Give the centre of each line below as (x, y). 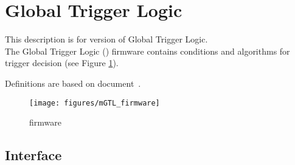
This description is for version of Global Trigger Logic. (106, 39)
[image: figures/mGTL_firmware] (95, 103)
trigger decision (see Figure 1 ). (62, 63)
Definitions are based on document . (73, 83)
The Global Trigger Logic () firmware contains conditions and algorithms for (147, 51)
